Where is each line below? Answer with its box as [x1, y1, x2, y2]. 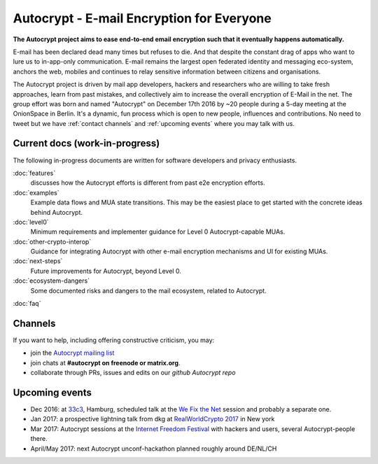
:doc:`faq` [13, 300, 41, 308]
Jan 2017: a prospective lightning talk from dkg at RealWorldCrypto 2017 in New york [30, 415, 275, 423]
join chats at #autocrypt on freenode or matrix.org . [30, 358, 181, 367]
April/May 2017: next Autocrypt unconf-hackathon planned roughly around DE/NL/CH [30, 444, 277, 453]
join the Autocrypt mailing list [30, 349, 115, 357]
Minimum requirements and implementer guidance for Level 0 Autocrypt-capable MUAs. [30, 227, 286, 236]
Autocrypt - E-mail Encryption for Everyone [13, 10, 272, 26]
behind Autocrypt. [30, 208, 83, 216]
